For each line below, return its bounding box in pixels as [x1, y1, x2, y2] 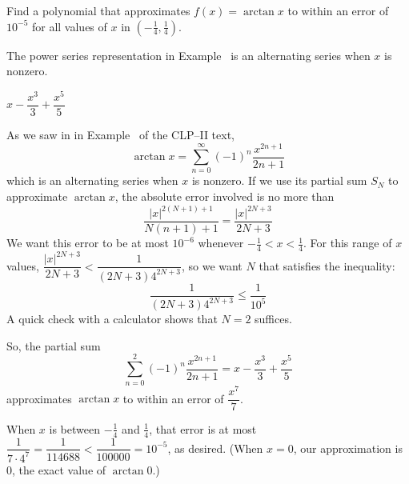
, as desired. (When [167, 439, 263, 456]
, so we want [181, 257, 243, 274]
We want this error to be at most [6, 234, 169, 251]
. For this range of [303, 234, 392, 251]
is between [49, 420, 100, 437]
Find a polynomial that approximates [6, 2, 190, 18]
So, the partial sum [6, 337, 101, 354]
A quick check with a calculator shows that [6, 310, 218, 327]
